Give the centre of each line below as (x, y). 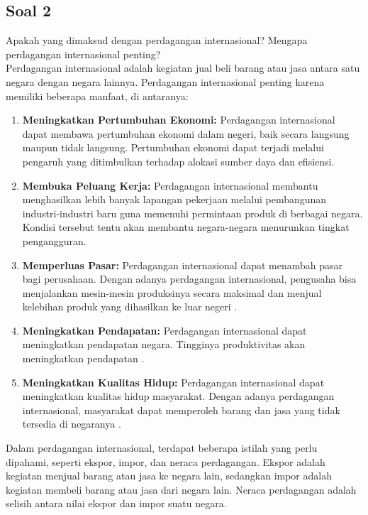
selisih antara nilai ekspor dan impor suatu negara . (116, 503)
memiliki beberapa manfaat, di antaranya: (97, 96)
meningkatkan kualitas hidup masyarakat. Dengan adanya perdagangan (178, 396)
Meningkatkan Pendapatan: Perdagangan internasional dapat (165, 330)
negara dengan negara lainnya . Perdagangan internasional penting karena (165, 81)
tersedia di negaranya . (72, 424)
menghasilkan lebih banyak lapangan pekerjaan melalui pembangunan (174, 199)
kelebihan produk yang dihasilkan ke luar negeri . (130, 307)
